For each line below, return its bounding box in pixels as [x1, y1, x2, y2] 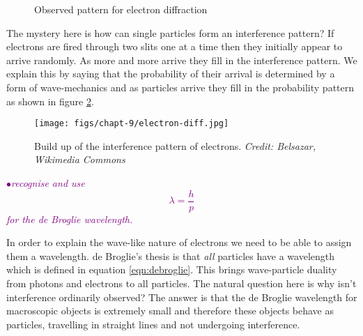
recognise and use [11, 176, 85, 190]
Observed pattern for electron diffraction [34, 2, 208, 16]
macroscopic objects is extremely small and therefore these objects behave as [6, 303, 334, 318]
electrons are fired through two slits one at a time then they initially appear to [6, 39, 343, 54]
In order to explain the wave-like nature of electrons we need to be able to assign [6, 235, 352, 250]
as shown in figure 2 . [6, 93, 94, 108]
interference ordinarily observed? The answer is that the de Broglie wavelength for [6, 289, 357, 304]
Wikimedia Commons [34, 152, 125, 167]
